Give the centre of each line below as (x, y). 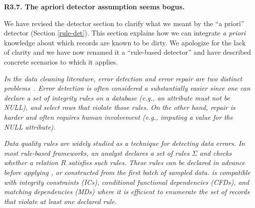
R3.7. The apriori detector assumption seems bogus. (94, 6)
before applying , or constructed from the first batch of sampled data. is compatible (127, 172)
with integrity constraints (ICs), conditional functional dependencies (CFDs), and (127, 182)
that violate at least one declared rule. (60, 201)
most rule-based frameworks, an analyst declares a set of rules (97, 153)
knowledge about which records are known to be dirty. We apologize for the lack (125, 42)
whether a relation (31, 162)
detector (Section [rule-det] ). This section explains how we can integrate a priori (125, 33)
